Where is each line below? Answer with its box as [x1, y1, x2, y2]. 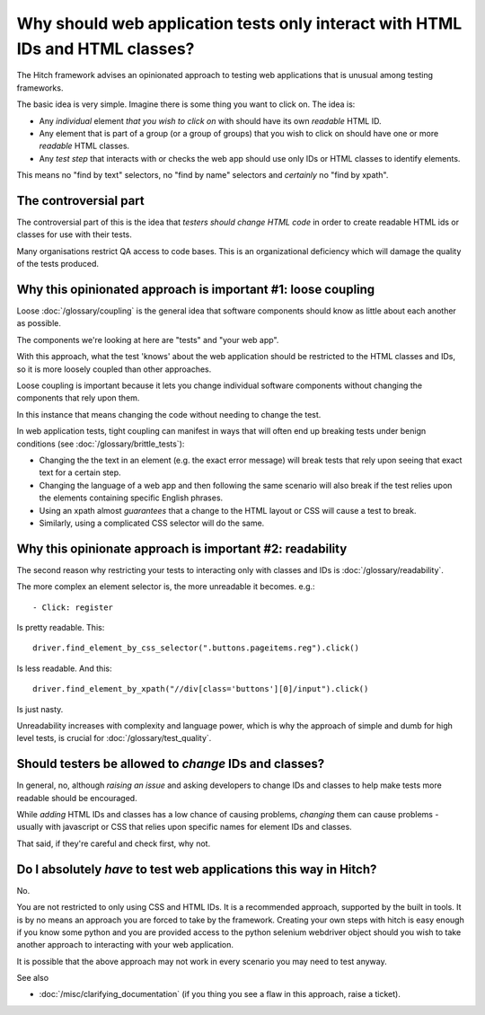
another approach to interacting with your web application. [16, 940, 234, 950]
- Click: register [32, 602, 114, 613]
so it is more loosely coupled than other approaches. [16, 364, 212, 375]
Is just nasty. [16, 703, 64, 714]
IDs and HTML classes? [16, 39, 195, 58]
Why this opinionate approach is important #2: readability [16, 541, 348, 556]
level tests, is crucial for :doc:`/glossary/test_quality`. [16, 733, 212, 744]
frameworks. [16, 82, 64, 93]
